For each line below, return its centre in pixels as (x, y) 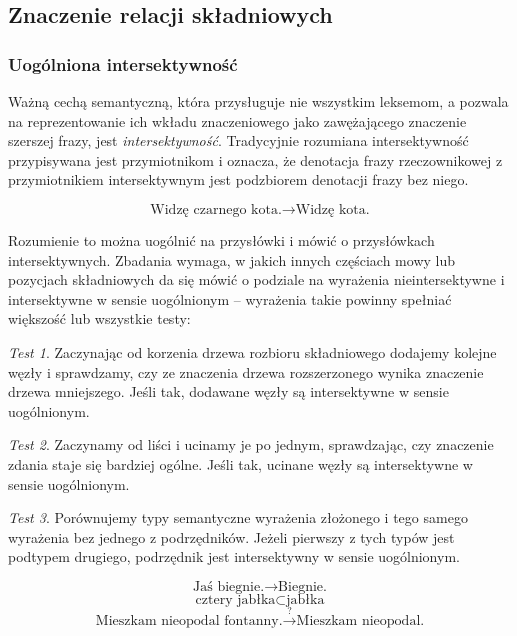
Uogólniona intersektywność (123, 63)
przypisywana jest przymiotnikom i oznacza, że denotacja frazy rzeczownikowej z (255, 159)
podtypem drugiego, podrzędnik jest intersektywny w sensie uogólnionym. (234, 556)
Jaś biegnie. (229, 586)
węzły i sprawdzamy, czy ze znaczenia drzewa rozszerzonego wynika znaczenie (246, 371)
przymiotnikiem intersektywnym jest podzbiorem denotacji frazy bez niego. (238, 179)
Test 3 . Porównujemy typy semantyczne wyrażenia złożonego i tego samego (238, 517)
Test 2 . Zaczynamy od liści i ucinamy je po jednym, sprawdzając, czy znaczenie (251, 444)
